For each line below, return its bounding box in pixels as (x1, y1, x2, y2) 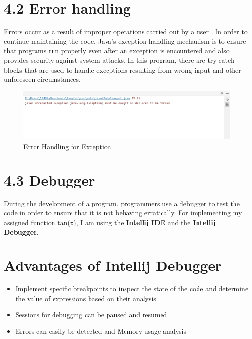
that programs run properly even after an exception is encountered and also (4, 45, 230, 56)
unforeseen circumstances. (4, 74, 81, 84)
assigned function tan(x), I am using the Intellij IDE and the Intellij (4, 217, 216, 227)
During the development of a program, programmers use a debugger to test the (4, 198, 240, 208)
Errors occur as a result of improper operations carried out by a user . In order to (4, 26, 248, 37)
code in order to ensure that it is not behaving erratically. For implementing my (4, 207, 242, 218)
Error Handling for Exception (23, 141, 111, 151)
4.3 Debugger (4, 169, 95, 189)
